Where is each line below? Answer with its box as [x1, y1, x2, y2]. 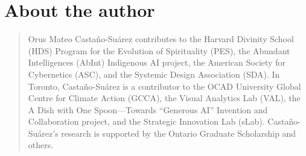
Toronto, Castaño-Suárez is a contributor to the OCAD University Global [28, 80, 301, 92]
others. [28, 139, 54, 151]
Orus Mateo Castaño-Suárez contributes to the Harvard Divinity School [28, 33, 294, 45]
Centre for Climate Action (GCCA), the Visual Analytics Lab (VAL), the [28, 92, 301, 104]
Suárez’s [28, 126, 59, 139]
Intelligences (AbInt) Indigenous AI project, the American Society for [28, 56, 285, 69]
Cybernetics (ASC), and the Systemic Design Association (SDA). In [28, 67, 280, 80]
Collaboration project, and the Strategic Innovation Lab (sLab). [28, 115, 265, 128]
